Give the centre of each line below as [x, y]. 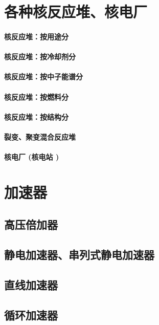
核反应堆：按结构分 [36, 116]
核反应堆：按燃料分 [36, 96]
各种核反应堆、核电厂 [76, 12]
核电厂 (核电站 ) [32, 157]
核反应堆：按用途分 [36, 36]
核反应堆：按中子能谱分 [43, 77]
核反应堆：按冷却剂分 [40, 57]
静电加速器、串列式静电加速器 [79, 255]
